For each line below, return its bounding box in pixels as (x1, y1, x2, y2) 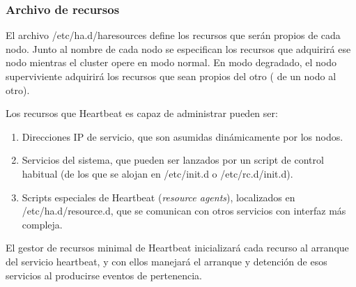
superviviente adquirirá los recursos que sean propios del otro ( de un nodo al (6, 69, 336, 83)
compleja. (22, 217, 63, 231)
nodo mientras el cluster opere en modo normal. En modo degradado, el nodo (6, 55, 337, 70)
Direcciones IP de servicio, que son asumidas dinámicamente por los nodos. (22, 129, 343, 143)
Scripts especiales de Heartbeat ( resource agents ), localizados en (22, 189, 295, 204)
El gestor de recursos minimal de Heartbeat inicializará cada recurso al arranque (6, 240, 349, 255)
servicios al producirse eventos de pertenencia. (6, 267, 203, 282)
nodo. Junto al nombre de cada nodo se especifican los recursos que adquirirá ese (6, 41, 351, 56)
